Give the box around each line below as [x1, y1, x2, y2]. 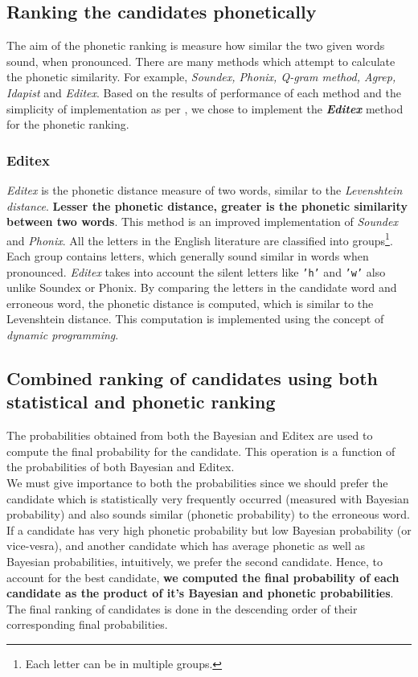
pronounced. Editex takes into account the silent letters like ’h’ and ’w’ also [6, 263, 386, 280]
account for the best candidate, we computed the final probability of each [6, 568, 400, 585]
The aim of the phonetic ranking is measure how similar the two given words [6, 37, 385, 54]
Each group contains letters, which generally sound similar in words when [6, 248, 369, 265]
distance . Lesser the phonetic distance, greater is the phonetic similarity [6, 197, 408, 214]
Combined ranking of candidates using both [6, 366, 378, 391]
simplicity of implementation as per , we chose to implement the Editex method [6, 100, 404, 117]
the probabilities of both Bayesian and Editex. [6, 458, 235, 475]
